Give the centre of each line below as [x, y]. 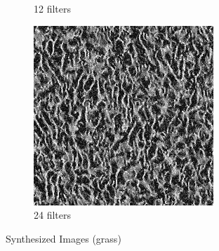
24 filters [53, 215]
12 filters [53, 8]
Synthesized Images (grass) [64, 238]
